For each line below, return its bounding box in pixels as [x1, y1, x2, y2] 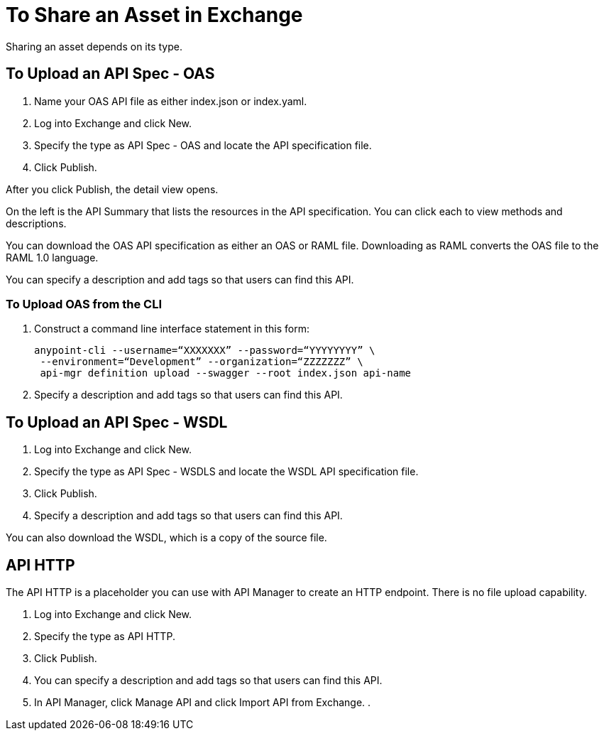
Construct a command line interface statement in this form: [34, 323, 309, 335]
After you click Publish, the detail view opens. [6, 183, 219, 195]
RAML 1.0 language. [6, 251, 99, 264]
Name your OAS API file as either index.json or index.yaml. [34, 94, 307, 107]
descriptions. [6, 217, 67, 229]
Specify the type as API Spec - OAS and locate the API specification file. [34, 139, 372, 151]
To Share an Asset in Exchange [6, 3, 303, 27]
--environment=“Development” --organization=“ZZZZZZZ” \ [40, 356, 363, 368]
